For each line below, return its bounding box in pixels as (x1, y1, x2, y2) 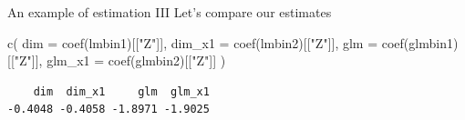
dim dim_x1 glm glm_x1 (33, 85, 210, 98)
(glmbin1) (403, 33, 459, 52)
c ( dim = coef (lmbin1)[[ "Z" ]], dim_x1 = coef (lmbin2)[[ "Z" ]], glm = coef (7, 33, 404, 52)
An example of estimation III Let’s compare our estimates (7, 3, 332, 21)
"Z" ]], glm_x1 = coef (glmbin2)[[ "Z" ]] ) (14, 51, 226, 70)
